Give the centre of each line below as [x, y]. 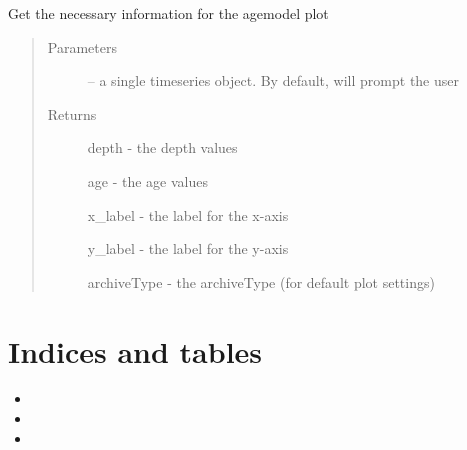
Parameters [82, 46]
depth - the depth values [162, 147]
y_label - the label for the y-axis [188, 248]
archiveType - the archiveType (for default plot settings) [261, 281]
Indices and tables [135, 350]
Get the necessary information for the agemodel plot [168, 13]
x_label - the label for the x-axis [188, 214]
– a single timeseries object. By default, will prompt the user [273, 80]
